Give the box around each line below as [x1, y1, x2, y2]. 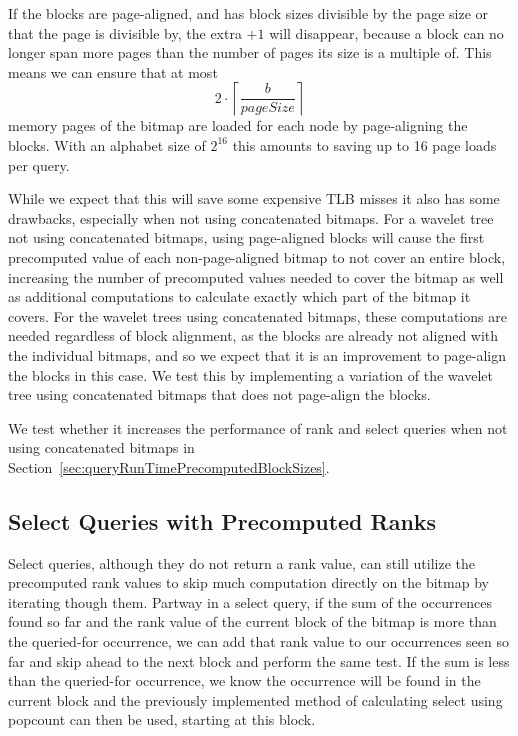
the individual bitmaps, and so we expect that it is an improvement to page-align [8, 344, 507, 365]
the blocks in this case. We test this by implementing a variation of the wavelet [8, 364, 493, 385]
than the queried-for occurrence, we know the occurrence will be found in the [8, 670, 481, 691]
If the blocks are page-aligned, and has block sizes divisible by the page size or [8, 3, 489, 23]
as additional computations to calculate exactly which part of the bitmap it [8, 286, 471, 307]
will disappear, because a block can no [269, 22, 504, 43]
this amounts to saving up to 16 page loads [232, 134, 497, 155]
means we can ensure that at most [8, 61, 218, 82]
